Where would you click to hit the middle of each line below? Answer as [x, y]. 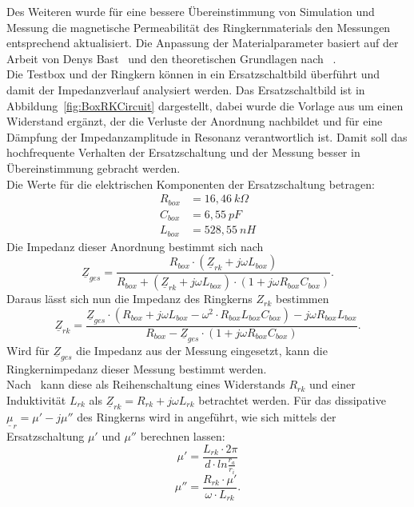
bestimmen [302, 299]
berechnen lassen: [183, 435]
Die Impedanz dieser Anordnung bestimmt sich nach [135, 246]
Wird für [28, 350]
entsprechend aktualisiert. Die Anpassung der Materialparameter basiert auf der [203, 43]
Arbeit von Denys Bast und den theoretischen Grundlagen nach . [171, 58]
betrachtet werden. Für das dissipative [292, 399]
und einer [332, 384]
